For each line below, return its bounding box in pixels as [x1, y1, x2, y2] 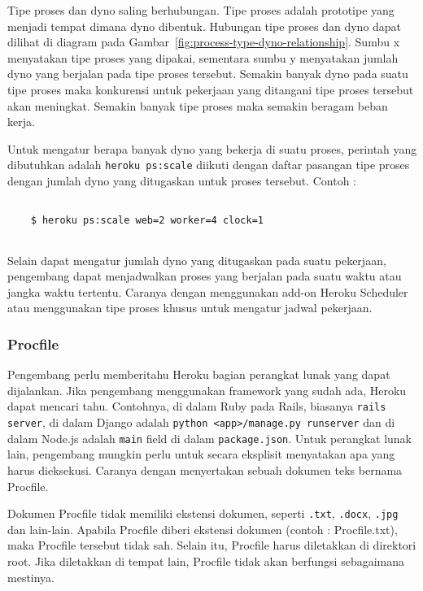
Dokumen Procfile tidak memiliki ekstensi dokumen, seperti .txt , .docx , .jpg [7, 505, 399, 522]
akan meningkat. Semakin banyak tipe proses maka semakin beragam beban [7, 97, 388, 114]
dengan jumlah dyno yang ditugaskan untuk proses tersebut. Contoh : [7, 172, 357, 189]
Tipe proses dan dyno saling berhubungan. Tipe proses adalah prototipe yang [7, 2, 395, 18]
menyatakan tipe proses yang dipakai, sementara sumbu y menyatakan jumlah [7, 49, 399, 66]
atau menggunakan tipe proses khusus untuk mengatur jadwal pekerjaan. [7, 299, 373, 316]
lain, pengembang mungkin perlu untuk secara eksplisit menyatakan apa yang [7, 445, 395, 463]
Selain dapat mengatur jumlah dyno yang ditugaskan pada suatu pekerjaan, [7, 251, 386, 268]
